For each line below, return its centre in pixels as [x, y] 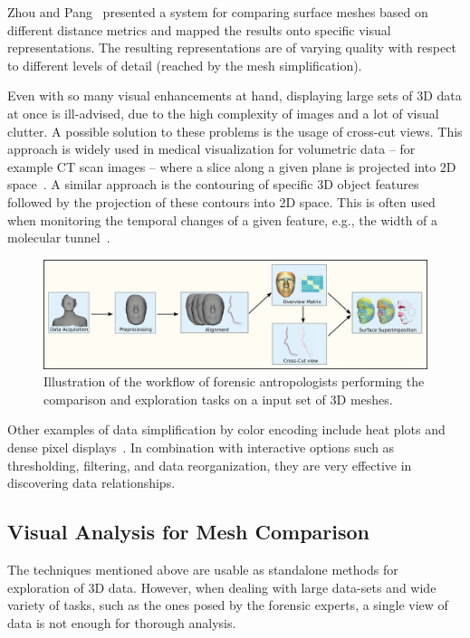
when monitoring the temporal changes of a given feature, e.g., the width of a [223, 219]
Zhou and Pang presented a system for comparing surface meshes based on [218, 12]
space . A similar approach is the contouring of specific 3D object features [213, 184]
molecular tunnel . [59, 238]
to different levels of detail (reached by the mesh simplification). [185, 65]
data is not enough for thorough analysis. [122, 622]
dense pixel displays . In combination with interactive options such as [201, 447]
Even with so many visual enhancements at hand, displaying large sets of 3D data [235, 95]
